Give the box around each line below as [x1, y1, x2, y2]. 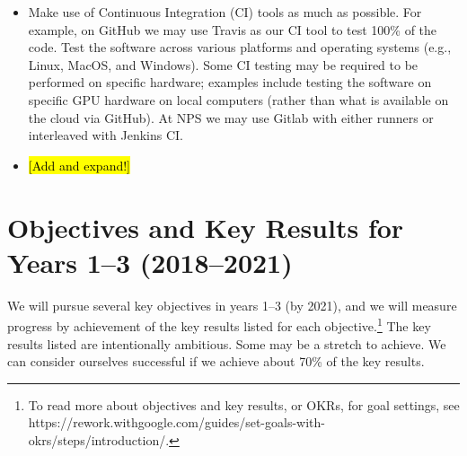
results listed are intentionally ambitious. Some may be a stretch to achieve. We [7, 334, 446, 353]
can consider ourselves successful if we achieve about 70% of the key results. [7, 352, 425, 371]
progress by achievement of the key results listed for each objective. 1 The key [7, 314, 431, 335]
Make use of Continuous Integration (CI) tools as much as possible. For [28, 3, 422, 21]
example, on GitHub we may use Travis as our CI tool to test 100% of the [28, 20, 437, 39]
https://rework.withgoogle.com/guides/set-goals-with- [28, 413, 325, 432]
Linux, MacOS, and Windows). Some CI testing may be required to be [28, 55, 419, 74]
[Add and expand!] [28, 155, 131, 174]
